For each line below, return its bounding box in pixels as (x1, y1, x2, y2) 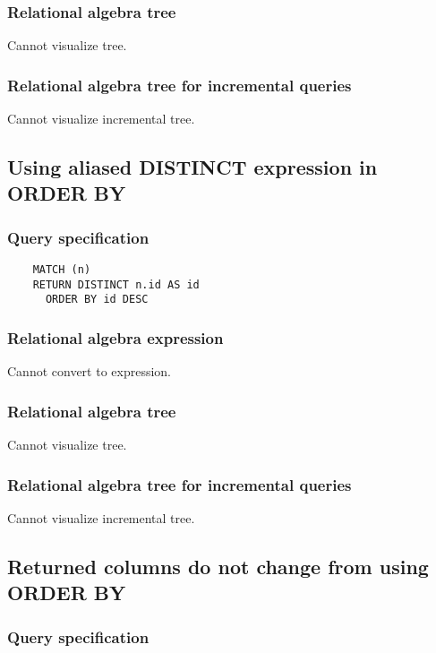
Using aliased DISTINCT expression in (7, 153, 378, 181)
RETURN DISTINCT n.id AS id (32, 278, 200, 291)
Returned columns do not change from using (7, 552, 429, 580)
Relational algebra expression (7, 326, 224, 348)
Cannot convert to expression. (7, 362, 172, 381)
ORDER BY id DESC (45, 293, 149, 306)
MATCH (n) (32, 263, 91, 277)
